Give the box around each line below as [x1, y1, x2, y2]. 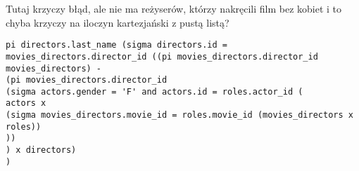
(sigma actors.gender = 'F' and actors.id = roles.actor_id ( [6, 86, 303, 97]
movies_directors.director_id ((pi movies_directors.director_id [6, 51, 318, 62]
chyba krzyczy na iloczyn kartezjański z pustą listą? [6, 15, 229, 29]
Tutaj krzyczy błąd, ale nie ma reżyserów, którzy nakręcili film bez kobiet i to [6, 1, 342, 15]
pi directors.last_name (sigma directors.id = [6, 40, 227, 50]
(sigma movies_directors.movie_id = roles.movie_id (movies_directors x [6, 110, 353, 121]
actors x [6, 98, 46, 109]
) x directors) [6, 145, 77, 156]
